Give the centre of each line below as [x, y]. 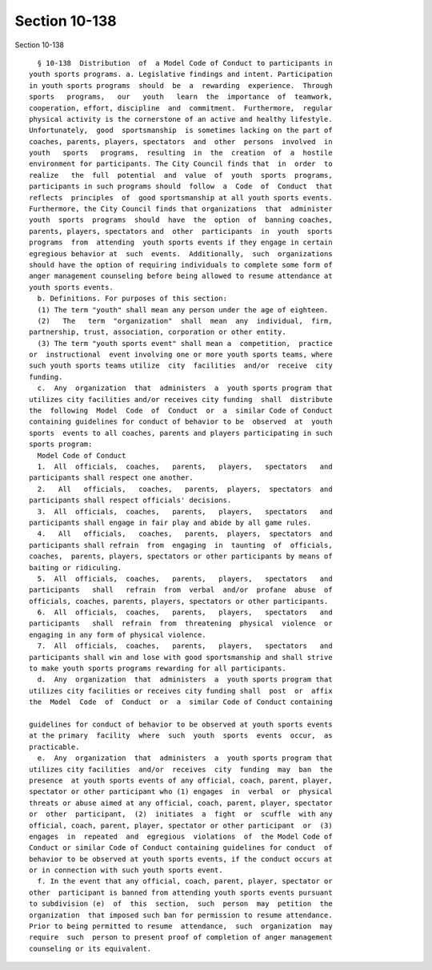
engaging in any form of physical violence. [118, 634]
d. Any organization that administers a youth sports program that [185, 680]
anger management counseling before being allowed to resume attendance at [181, 276]
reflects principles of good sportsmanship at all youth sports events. [181, 197]
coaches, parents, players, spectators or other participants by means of [181, 556]
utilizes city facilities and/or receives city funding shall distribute [181, 399]
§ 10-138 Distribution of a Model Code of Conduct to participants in [185, 63]
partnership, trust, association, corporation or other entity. [158, 332]
